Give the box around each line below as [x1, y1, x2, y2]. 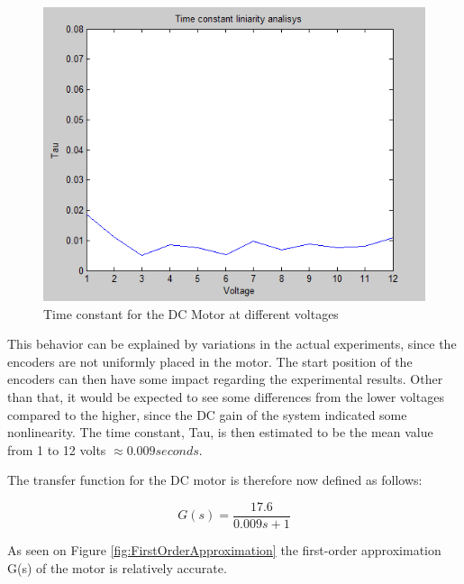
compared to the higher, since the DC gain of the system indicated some [7, 405, 407, 424]
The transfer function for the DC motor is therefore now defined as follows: [7, 470, 423, 489]
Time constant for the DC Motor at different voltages [43, 304, 339, 323]
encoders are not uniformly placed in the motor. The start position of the [7, 351, 413, 370]
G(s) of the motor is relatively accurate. [7, 558, 227, 577]
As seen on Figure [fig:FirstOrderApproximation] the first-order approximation [7, 541, 441, 560]
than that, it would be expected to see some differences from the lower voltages [7, 388, 444, 406]
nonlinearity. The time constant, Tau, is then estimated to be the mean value [7, 423, 433, 442]
